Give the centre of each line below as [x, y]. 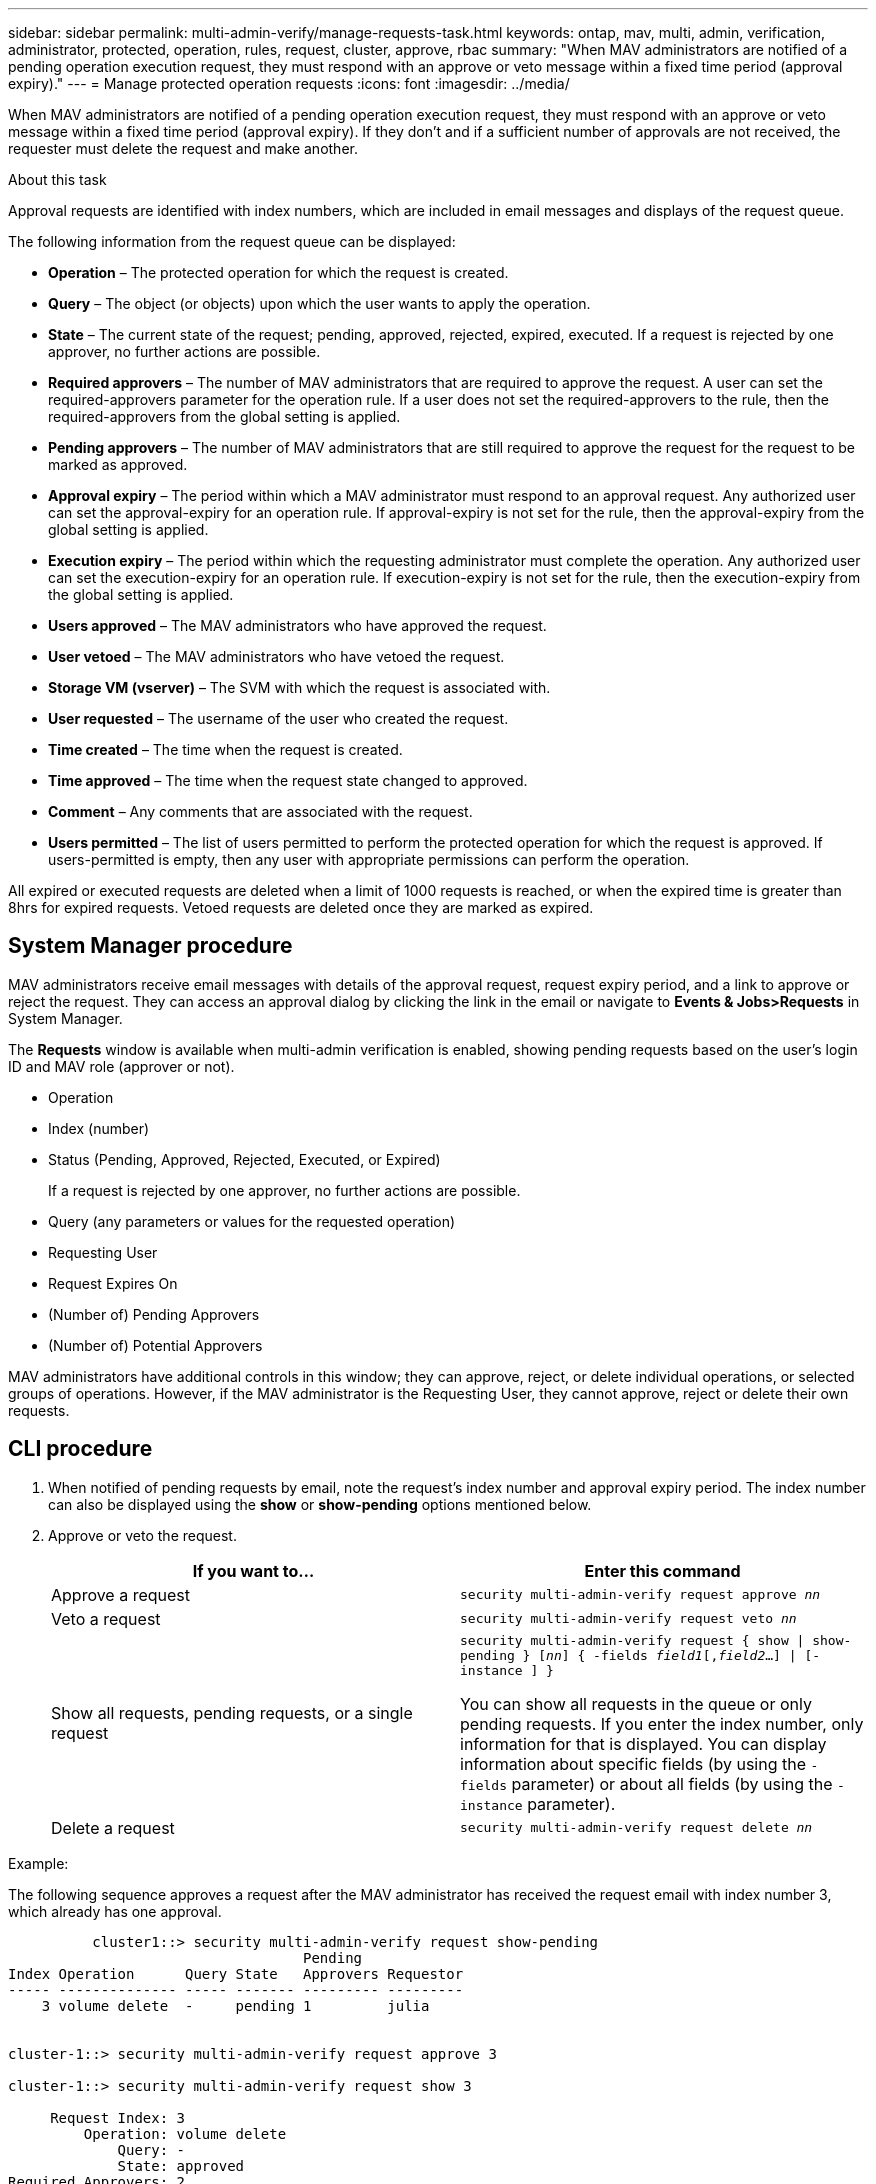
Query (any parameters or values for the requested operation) [252, 1221]
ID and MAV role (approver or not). [121, 1066]
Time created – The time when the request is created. [225, 749]
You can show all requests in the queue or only [636, 1703]
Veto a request [106, 1618]
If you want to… [253, 1570]
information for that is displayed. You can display [643, 1743]
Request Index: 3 [118, 2117]
